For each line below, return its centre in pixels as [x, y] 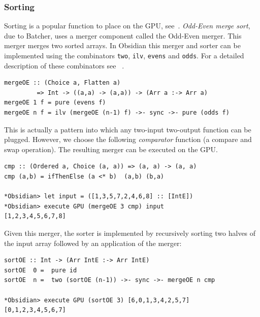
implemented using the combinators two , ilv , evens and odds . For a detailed [124, 55]
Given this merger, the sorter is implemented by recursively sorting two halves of [130, 233]
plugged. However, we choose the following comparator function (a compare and [128, 139]
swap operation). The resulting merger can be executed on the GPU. [111, 149]
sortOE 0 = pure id [41, 270]
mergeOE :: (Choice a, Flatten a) [62, 83]
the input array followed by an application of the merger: [93, 243]
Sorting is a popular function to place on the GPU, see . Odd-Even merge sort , [127, 26]
